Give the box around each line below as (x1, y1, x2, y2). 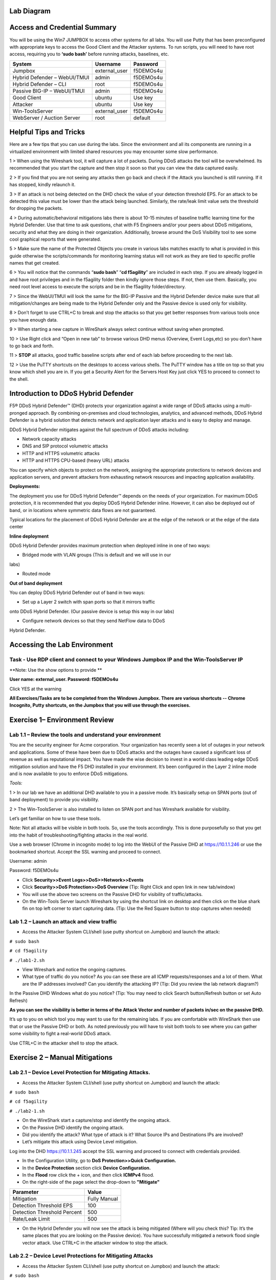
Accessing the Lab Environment (9, 641, 113, 649)
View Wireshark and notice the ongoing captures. (22, 967, 127, 972)
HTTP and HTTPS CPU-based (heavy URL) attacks (22, 457, 130, 463)
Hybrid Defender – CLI (12, 80, 66, 88)
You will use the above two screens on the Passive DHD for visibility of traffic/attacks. (22, 891, 203, 897)
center (9, 524, 24, 530)
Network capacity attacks (22, 436, 77, 442)
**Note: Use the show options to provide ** (9, 667, 102, 673)
